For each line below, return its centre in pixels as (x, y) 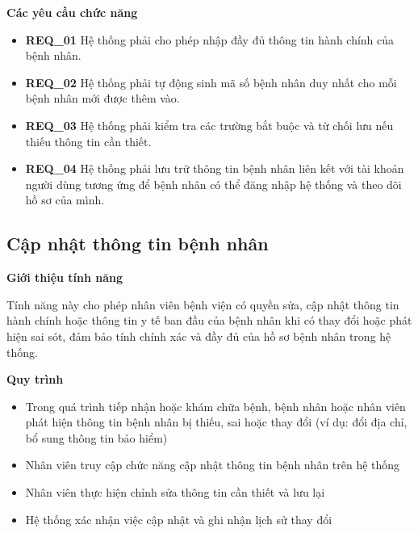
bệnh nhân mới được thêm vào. (102, 98)
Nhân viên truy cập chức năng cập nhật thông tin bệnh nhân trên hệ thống (213, 465)
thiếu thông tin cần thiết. (88, 141)
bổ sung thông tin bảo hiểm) (96, 437)
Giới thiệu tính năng (65, 277)
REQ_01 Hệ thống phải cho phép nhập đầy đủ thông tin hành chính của (210, 39)
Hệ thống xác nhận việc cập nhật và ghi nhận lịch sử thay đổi (179, 519)
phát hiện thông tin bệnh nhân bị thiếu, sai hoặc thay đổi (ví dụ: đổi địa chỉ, (216, 422)
